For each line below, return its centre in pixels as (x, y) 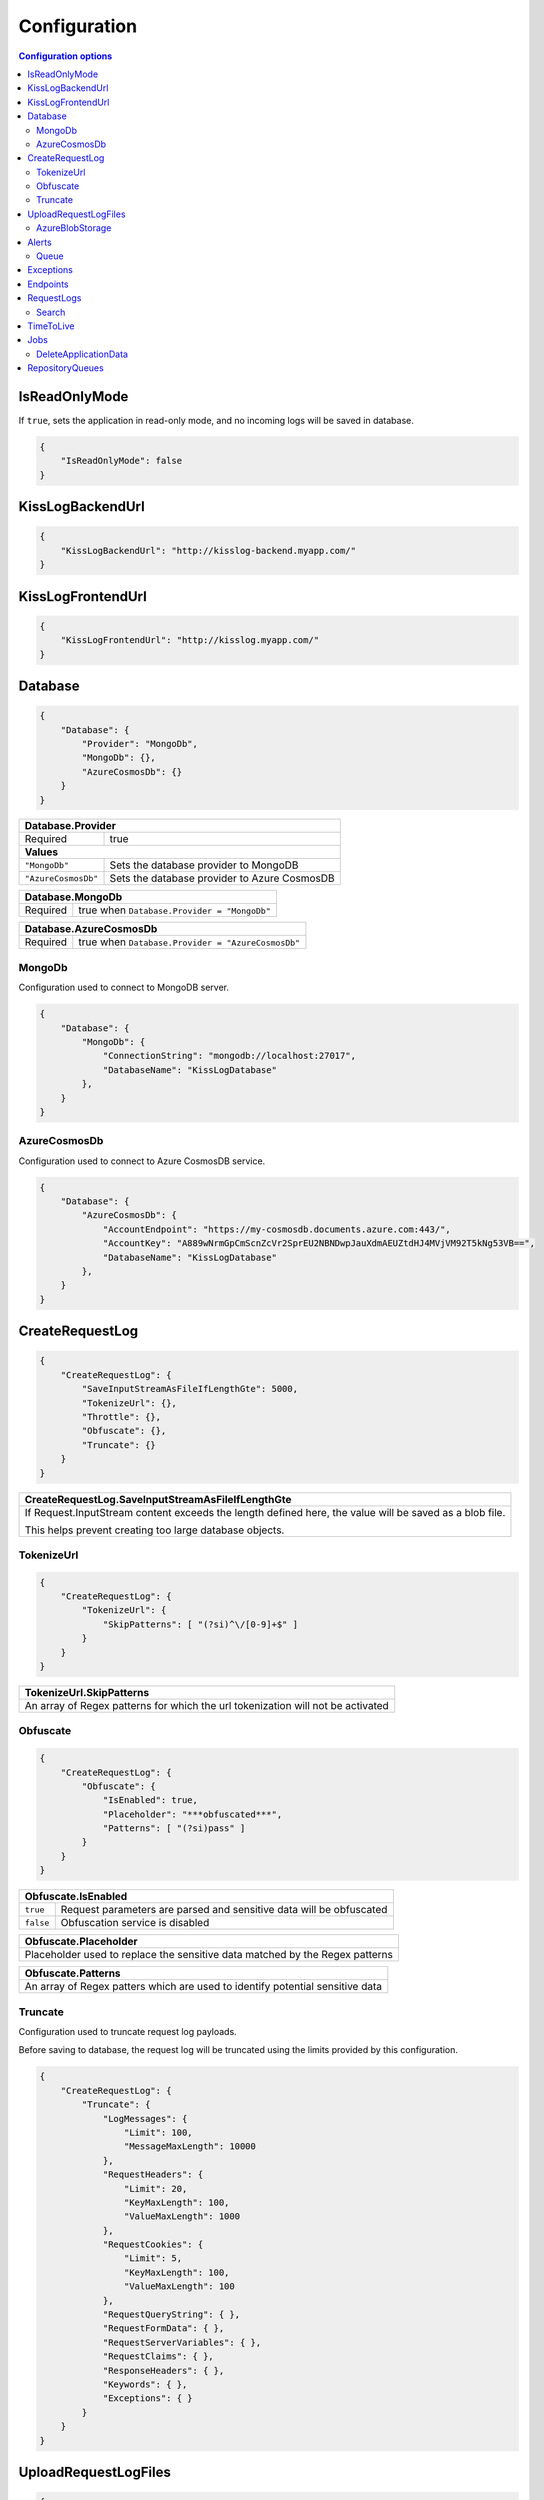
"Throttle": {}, (121, 1416)
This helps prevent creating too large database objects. (154, 1530)
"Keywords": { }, (145, 2384)
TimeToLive (51, 326)
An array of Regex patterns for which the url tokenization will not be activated (206, 1705)
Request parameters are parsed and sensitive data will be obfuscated (224, 1910)
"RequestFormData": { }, (163, 2328)
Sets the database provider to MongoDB (204, 865)
